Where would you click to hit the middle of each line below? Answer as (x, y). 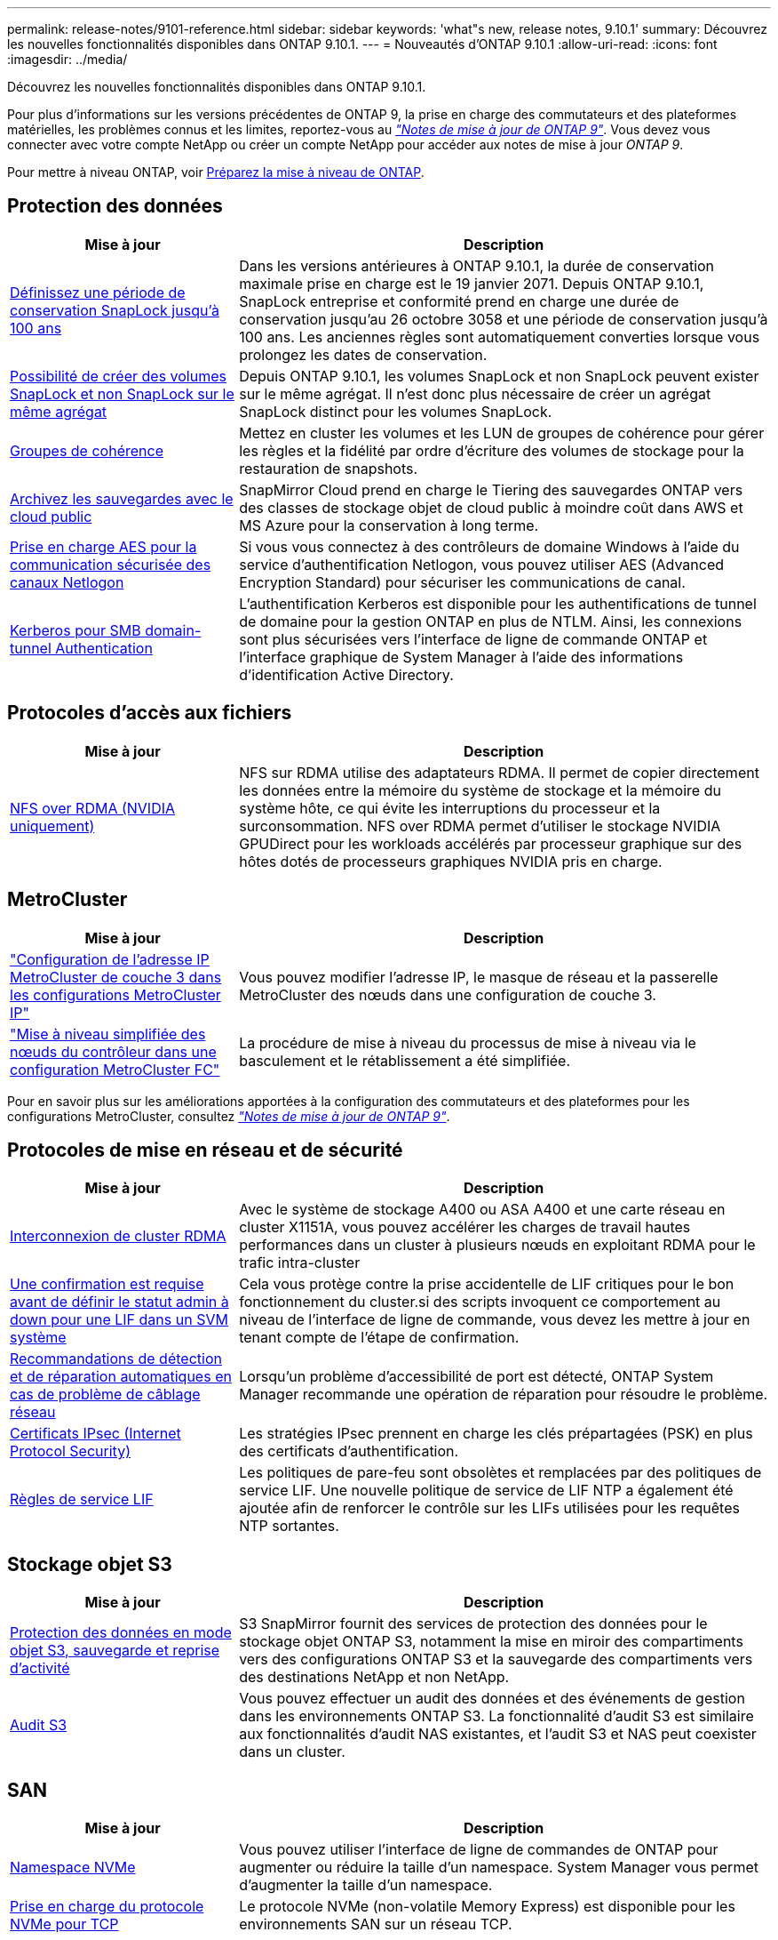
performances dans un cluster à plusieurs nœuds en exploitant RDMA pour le (497, 1245)
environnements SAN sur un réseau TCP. (376, 1924)
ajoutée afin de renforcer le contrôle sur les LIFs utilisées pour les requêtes (489, 1508)
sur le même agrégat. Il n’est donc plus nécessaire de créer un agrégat (475, 393)
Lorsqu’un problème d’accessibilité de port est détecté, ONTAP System (476, 1377)
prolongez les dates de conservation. (363, 354)
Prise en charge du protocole (107, 1907)
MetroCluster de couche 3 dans (116, 977)
